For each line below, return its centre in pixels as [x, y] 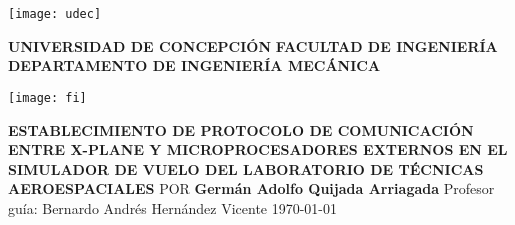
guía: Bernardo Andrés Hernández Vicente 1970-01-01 [173, 207]
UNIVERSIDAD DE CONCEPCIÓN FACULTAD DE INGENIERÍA [253, 45]
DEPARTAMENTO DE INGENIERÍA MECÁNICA [194, 65]
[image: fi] [47, 97]
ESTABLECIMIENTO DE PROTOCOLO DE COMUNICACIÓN [241, 129]
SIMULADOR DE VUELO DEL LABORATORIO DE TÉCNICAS [246, 168]
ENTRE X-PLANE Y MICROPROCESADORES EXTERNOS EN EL [258, 149]
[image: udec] [55, 14]
